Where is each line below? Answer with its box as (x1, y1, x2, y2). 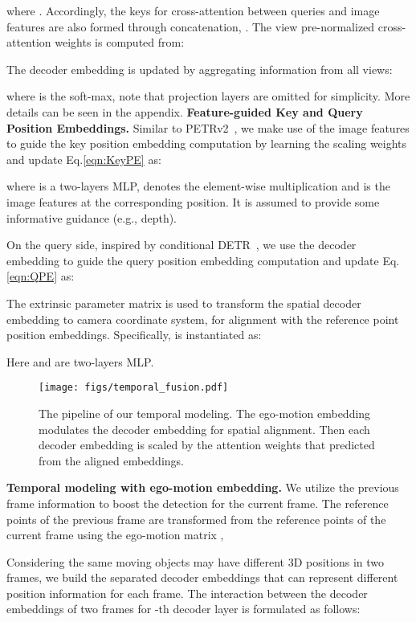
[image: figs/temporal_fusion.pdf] (39, 382, 229, 394)
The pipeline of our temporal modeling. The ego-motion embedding (39, 404, 371, 421)
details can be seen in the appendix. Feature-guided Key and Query (6, 103, 363, 120)
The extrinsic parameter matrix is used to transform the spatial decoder (6, 294, 361, 311)
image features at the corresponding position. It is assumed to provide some (6, 193, 380, 210)
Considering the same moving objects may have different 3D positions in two (6, 553, 385, 570)
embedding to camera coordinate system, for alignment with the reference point (6, 310, 399, 327)
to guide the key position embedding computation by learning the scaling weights (6, 135, 407, 152)
